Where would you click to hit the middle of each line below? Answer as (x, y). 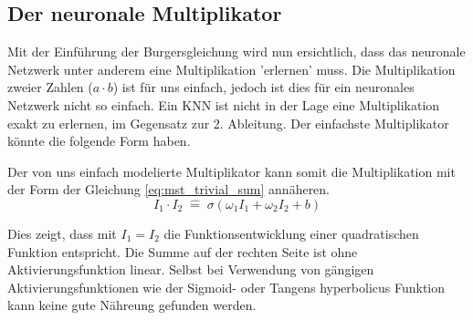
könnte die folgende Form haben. (99, 141)
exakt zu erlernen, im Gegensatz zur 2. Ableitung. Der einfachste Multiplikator (228, 123)
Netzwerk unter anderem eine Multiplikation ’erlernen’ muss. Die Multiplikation (231, 69)
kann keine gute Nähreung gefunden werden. (132, 305)
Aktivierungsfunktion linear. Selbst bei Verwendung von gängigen (191, 269)
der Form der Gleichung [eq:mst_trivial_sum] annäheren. (169, 189)
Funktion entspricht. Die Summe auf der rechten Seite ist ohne (183, 251)
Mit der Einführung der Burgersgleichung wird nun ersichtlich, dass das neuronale (236, 52)
